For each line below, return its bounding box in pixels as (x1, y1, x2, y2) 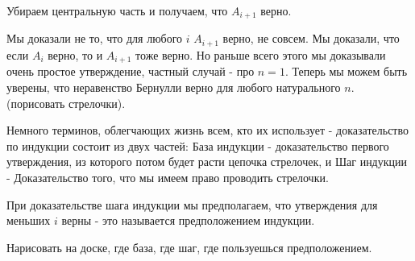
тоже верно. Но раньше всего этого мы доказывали (135, 46, 386, 63)
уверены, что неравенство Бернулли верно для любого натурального (6, 78, 341, 95)
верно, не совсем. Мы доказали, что (222, 30, 400, 47)
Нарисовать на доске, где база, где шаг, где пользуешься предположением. (6, 238, 372, 255)
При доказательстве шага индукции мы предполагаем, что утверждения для (6, 196, 378, 213)
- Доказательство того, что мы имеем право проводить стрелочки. (6, 168, 329, 185)
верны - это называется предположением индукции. (61, 212, 315, 229)
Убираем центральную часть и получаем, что (6, 2, 228, 19)
